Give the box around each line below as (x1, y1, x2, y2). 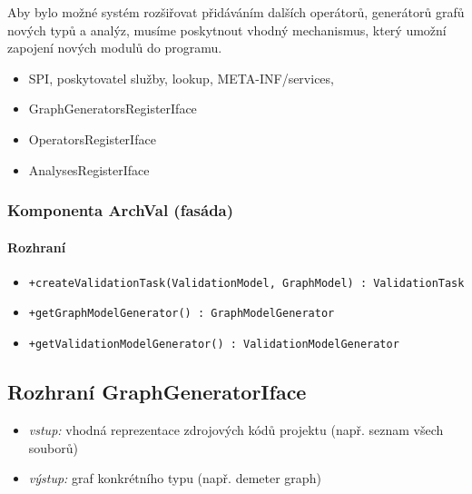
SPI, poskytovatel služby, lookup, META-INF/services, (28, 68, 334, 87)
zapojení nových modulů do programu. (7, 38, 222, 57)
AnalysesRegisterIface (28, 160, 150, 179)
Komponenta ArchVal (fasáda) (7, 199, 234, 222)
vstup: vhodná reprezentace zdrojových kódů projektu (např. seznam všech (28, 420, 444, 439)
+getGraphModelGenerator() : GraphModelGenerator (28, 307, 335, 321)
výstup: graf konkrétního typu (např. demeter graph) (28, 469, 321, 488)
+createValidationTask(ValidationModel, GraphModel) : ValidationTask (28, 276, 465, 290)
